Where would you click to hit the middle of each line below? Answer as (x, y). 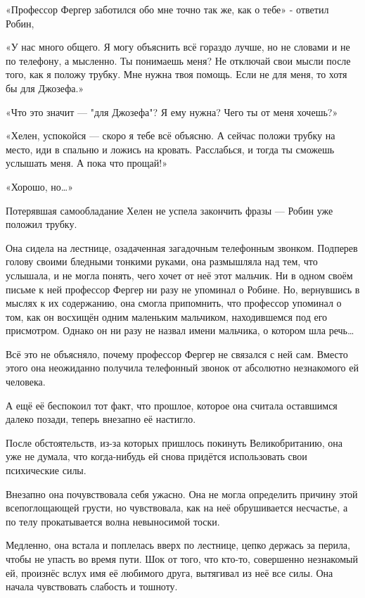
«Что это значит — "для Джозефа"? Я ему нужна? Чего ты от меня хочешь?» (172, 112)
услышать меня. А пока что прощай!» (87, 163)
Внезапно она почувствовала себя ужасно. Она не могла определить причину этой (182, 494)
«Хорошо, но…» (40, 186)
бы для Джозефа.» (45, 88)
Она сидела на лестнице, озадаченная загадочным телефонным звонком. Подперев (182, 247)
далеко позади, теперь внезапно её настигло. (101, 419)
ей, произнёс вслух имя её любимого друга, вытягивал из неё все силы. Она (169, 572)
